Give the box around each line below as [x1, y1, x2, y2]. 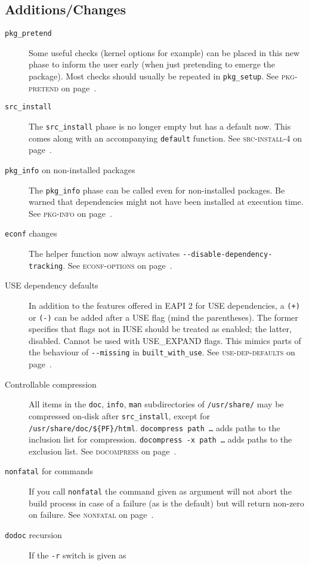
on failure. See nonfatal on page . [29, 508, 154, 521]
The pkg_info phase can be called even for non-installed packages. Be [29, 183, 285, 196]
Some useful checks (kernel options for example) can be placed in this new [29, 46, 300, 59]
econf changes [5, 227, 57, 239]
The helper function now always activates [29, 247, 180, 260]
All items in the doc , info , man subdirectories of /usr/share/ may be [29, 398, 284, 410]
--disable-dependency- [183, 250, 273, 259]
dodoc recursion [5, 528, 62, 541]
